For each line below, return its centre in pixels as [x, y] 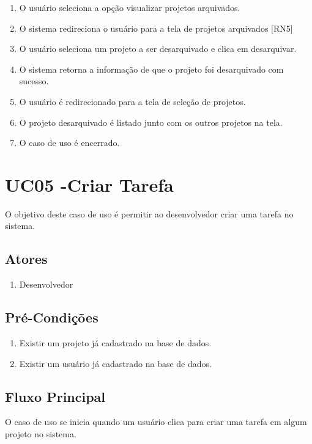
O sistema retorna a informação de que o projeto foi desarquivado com [151, 69]
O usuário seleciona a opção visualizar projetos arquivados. [130, 7]
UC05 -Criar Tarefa [89, 184]
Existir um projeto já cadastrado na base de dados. [115, 343]
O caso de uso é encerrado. [69, 143]
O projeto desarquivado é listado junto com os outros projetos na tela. [151, 122]
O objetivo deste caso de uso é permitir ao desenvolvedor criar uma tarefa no [149, 213]
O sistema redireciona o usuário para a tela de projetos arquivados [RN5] [156, 28]
